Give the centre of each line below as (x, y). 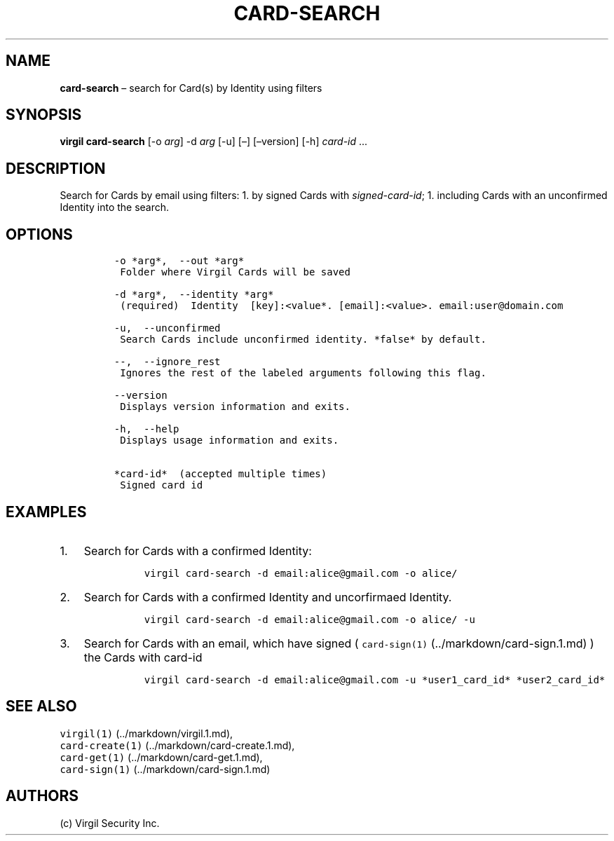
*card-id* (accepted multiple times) (220, 474)
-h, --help (146, 429)
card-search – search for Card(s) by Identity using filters (191, 88)
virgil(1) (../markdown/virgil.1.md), (146, 733)
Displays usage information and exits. (230, 440)
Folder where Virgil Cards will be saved (235, 272)
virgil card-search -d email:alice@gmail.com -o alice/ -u (309, 619)
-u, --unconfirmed (167, 328)
